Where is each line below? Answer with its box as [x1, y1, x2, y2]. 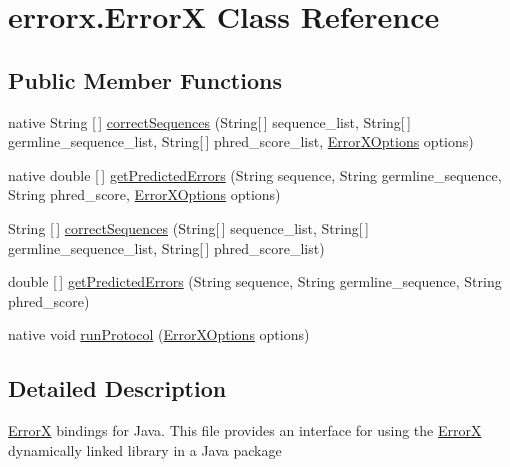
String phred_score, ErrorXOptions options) [8, 184, 281, 205]
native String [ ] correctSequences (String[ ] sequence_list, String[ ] [8, 111, 411, 132]
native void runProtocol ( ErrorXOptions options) [8, 324, 310, 345]
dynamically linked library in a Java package [8, 439, 282, 460]
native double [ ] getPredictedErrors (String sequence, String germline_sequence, [8, 164, 502, 185]
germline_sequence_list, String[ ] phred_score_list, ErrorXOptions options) [8, 131, 474, 152]
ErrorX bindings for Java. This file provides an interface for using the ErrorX [8, 420, 482, 441]
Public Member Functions [8, 64, 282, 95]
